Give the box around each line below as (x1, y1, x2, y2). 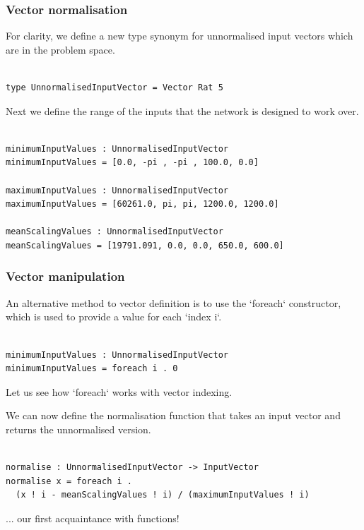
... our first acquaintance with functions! (6, 510, 180, 525)
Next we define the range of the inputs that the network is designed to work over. (6, 103, 359, 118)
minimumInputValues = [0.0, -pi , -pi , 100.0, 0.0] (6, 157, 259, 168)
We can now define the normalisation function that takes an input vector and (6, 408, 341, 423)
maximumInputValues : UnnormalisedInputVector (6, 185, 228, 195)
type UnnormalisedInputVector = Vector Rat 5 (6, 83, 223, 92)
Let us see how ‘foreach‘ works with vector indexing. (6, 384, 233, 399)
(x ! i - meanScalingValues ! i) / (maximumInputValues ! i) (16, 490, 310, 500)
